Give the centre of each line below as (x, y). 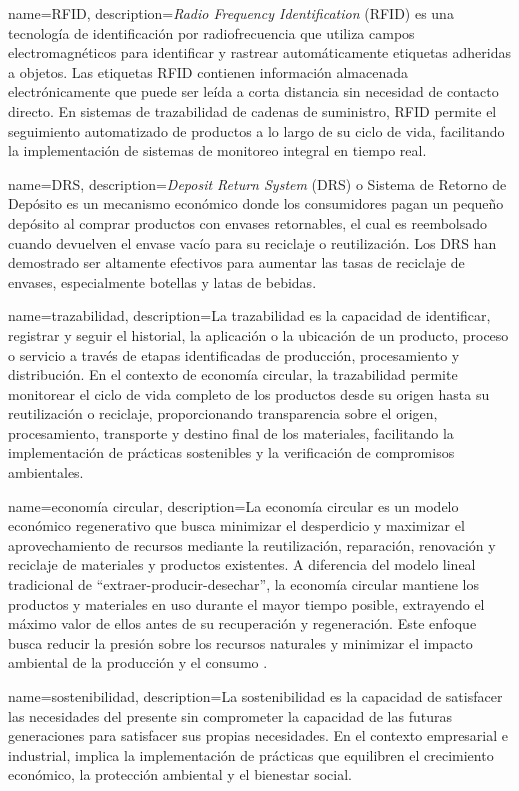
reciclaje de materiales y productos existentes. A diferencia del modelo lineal (242, 564)
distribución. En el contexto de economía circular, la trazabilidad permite (233, 374)
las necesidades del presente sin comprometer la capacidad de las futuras (230, 715)
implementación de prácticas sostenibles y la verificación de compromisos (231, 452)
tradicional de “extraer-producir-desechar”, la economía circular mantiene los (244, 584)
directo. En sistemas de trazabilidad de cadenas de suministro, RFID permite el (252, 110)
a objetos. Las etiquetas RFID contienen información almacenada (208, 71)
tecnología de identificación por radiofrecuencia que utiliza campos (211, 32)
